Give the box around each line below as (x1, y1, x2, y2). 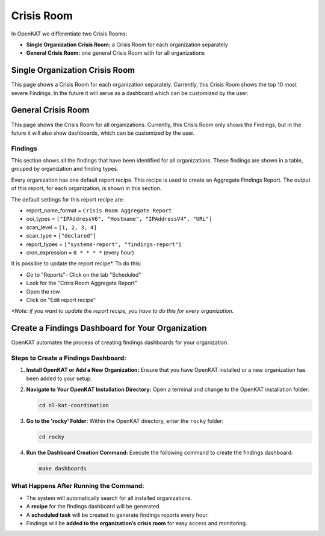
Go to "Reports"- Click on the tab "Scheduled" (26, 271, 141, 278)
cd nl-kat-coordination (39, 402, 110, 409)
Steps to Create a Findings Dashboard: (11, 354, 126, 362)
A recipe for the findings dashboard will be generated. (26, 503, 161, 510)
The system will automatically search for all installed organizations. (26, 494, 193, 502)
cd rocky (39, 434, 65, 440)
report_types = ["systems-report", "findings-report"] (26, 241, 182, 248)
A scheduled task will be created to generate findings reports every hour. (26, 511, 209, 519)
